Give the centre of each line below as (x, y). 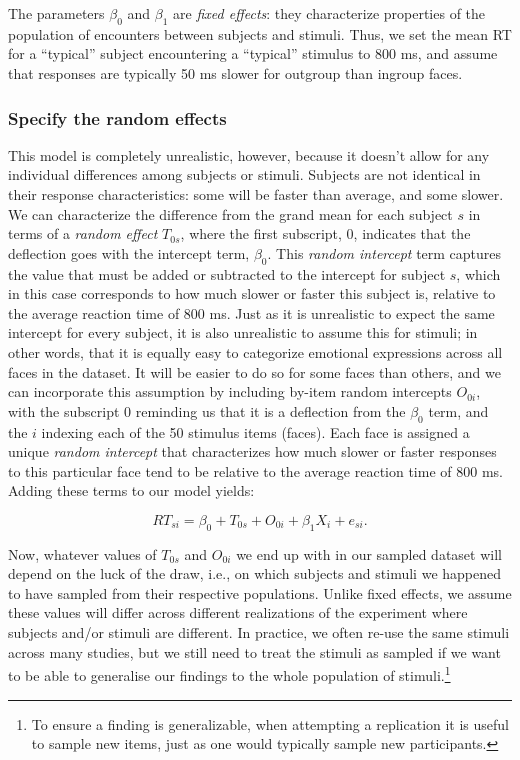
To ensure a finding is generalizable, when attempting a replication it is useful (270, 723)
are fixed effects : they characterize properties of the (329, 13)
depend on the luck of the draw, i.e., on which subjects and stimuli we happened (255, 573)
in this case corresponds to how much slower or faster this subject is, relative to (252, 293)
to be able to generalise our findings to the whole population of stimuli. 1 (229, 673)
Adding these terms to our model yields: (131, 490)
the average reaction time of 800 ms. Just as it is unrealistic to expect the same (251, 312)
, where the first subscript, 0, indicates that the (325, 233)
